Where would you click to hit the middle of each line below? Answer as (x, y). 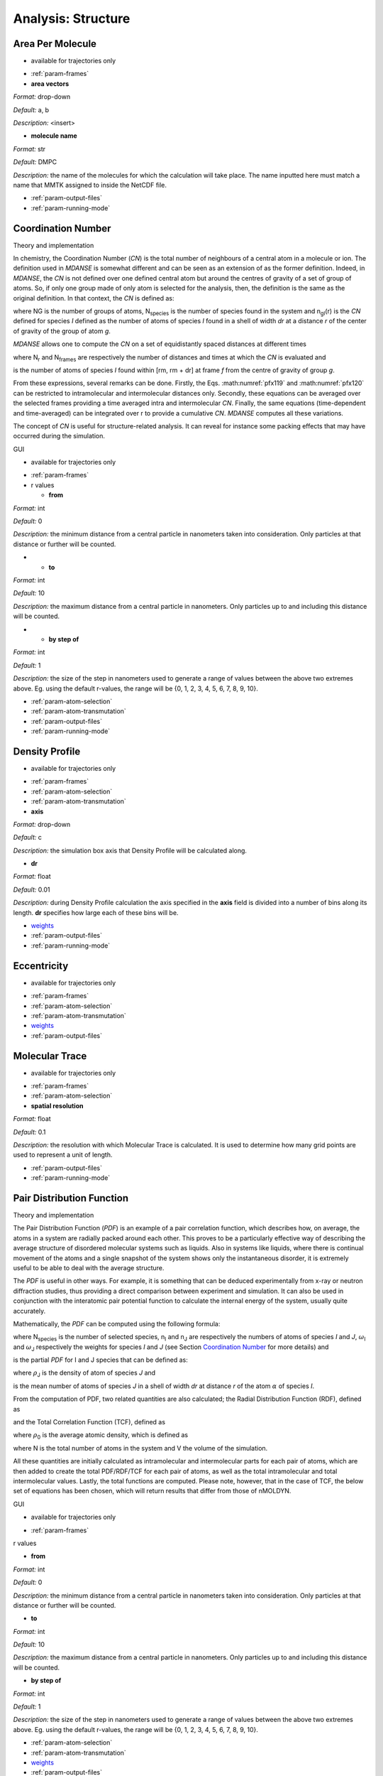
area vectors (50, 83)
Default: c (28, 838)
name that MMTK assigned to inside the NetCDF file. (90, 185)
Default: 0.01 (32, 889)
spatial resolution (57, 1105)
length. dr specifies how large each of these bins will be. (96, 912)
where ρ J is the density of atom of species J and (84, 1374)
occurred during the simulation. (59, 436)
